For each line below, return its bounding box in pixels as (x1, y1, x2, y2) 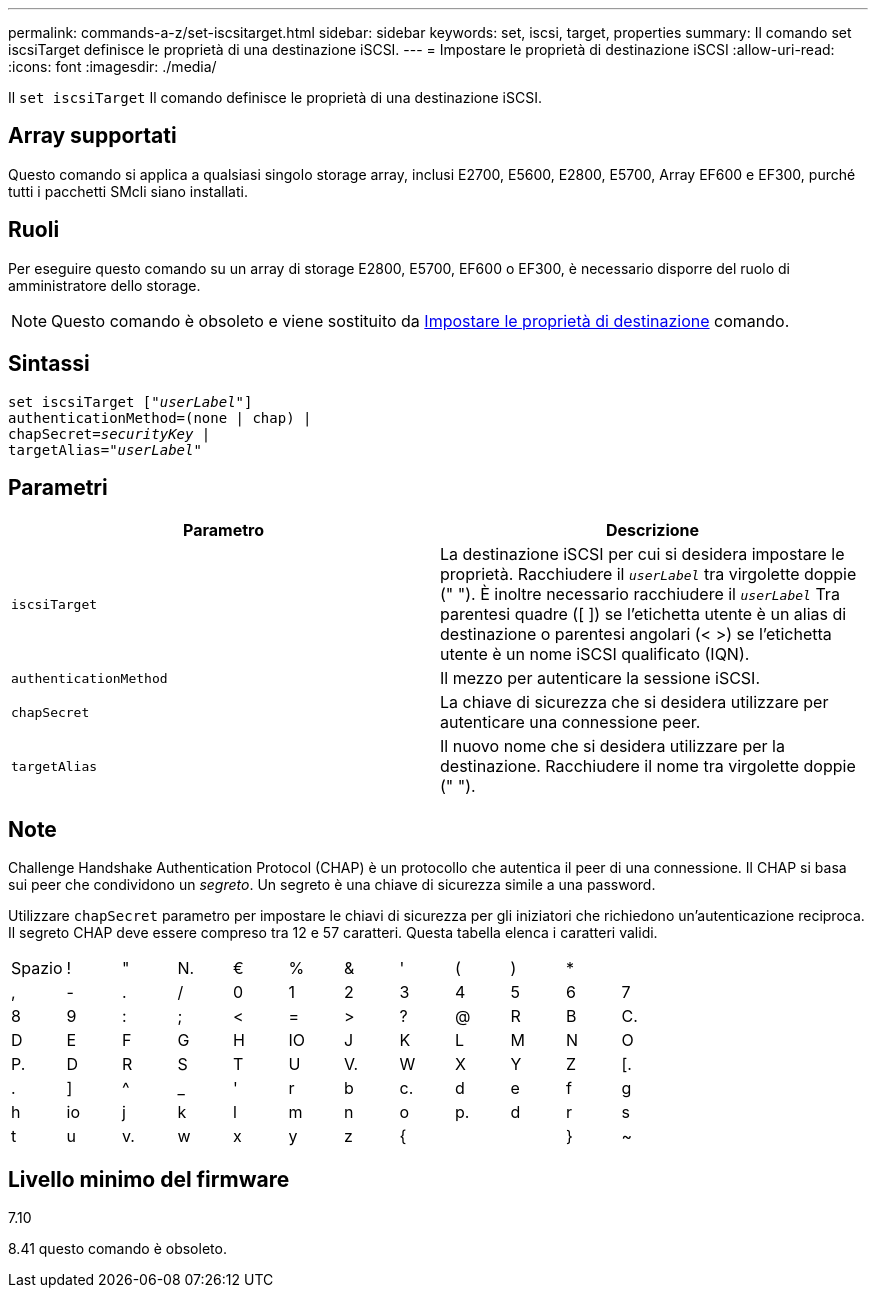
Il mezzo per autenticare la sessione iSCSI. (440, 668, 761, 689)
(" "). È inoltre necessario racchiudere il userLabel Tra (440, 584, 840, 605)
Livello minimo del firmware (8, 1166, 290, 1192)
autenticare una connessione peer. (440, 712, 701, 733)
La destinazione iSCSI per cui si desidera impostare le (440, 544, 845, 565)
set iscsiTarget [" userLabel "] (8, 393, 253, 410)
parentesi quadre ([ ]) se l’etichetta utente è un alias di (440, 604, 847, 625)
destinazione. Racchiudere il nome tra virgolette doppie (440, 756, 856, 777)
